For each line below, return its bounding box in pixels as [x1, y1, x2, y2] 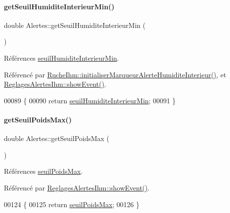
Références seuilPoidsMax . [4, 166, 83, 176]
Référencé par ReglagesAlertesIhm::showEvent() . [4, 182, 150, 192]
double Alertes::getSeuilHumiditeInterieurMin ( [4, 20, 146, 30]
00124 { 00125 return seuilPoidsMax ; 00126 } [4, 199, 139, 209]
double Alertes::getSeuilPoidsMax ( [4, 133, 110, 143]
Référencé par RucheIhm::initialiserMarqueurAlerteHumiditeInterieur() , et [4, 69, 227, 79]
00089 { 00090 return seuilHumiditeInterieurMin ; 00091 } [4, 95, 176, 105]
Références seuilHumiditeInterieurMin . [4, 52, 119, 63]
